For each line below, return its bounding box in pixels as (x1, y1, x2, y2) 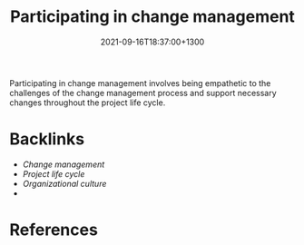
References (9, 220, 98, 240)
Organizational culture (22, 178, 107, 189)
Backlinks (9, 129, 85, 150)
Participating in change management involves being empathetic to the (9, 77, 271, 88)
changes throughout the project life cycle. (9, 97, 166, 108)
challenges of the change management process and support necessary (9, 87, 277, 98)
